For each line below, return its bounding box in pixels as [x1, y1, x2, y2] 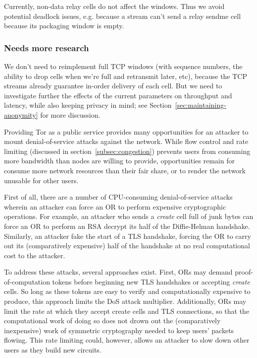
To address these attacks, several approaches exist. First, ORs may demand [4, 267, 233, 277]
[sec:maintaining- [175, 100, 226, 110]
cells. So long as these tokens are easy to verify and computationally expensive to [4, 286, 251, 296]
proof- [235, 267, 253, 277]
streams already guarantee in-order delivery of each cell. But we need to [4, 80, 222, 91]
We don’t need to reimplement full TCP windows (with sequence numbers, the [4, 61, 243, 71]
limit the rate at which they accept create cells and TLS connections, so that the [4, 305, 250, 316]
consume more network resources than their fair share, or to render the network [4, 165, 246, 175]
